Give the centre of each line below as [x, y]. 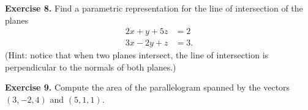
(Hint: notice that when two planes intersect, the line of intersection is [137, 55]
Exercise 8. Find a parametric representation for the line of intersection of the [154, 8]
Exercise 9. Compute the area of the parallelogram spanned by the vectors [148, 87]
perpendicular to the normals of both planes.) [91, 67]
